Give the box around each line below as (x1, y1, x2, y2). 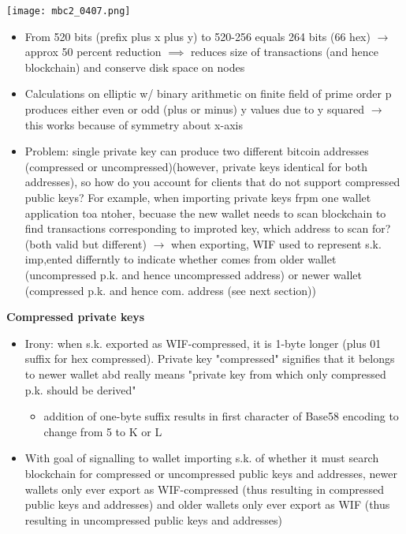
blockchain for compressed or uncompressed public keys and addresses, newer (24, 465, 397, 481)
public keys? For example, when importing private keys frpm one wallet (24, 189, 371, 205)
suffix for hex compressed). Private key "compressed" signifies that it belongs (24, 350, 395, 367)
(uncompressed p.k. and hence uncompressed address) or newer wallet (24, 266, 363, 282)
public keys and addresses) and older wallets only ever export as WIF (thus (24, 496, 390, 513)
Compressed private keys (6, 308, 145, 325)
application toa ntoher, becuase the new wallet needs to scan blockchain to (24, 204, 386, 221)
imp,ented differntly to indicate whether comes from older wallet (24, 251, 337, 267)
